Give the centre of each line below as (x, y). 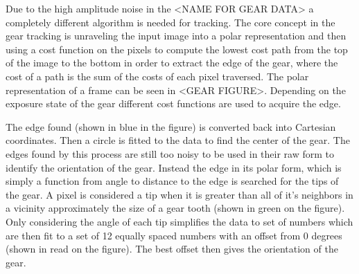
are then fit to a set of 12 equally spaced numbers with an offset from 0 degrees (174, 235)
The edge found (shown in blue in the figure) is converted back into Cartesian (171, 126)
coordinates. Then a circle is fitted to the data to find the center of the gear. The (178, 140)
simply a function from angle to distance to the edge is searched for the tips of (172, 181)
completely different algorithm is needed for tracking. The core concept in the (170, 22)
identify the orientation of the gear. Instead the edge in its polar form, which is (174, 167)
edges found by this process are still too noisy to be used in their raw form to (170, 153)
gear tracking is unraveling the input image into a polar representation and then (176, 36)
